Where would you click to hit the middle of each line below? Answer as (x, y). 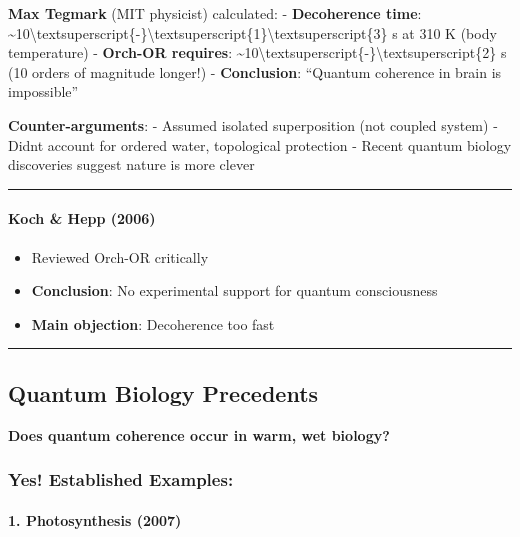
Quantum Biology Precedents (163, 392)
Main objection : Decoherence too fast (153, 323)
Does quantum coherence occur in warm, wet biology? (199, 434)
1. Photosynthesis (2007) (95, 519)
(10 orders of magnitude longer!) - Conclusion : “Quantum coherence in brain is (255, 71)
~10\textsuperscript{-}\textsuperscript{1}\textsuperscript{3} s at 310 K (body (252, 32)
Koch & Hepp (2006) (82, 218)
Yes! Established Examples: (121, 479)
